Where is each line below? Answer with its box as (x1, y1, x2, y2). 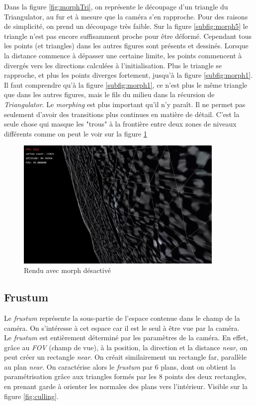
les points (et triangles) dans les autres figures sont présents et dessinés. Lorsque (4, 40, 249, 51)
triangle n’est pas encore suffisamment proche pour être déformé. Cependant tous (4, 30, 252, 41)
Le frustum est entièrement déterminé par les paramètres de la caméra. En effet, (4, 332, 248, 343)
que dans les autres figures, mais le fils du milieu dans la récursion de (4, 89, 215, 100)
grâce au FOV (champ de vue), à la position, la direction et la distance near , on (4, 342, 248, 352)
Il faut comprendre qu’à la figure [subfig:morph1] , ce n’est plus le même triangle (4, 79, 248, 90)
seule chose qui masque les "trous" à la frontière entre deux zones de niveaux (4, 119, 237, 129)
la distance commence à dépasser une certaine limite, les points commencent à (4, 50, 242, 60)
